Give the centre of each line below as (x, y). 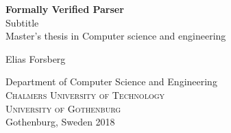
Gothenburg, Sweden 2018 (60, 122)
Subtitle (22, 22)
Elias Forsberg (36, 58)
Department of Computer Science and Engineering (111, 82)
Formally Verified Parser (65, 9)
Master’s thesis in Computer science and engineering (116, 36)
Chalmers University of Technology (85, 94)
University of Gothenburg (63, 108)
